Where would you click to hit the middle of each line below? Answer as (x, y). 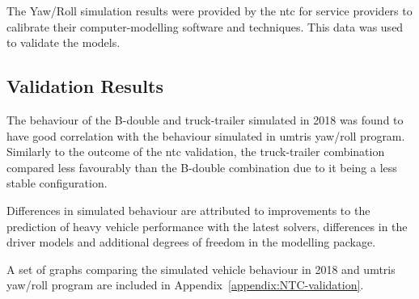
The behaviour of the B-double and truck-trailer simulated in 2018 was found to (205, 119)
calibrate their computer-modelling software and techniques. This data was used (205, 26)
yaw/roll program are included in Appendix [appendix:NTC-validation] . (185, 285)
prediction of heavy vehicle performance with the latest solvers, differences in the (207, 226)
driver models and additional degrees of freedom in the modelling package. (191, 242)
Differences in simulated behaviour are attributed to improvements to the (188, 210)
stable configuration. (57, 183)
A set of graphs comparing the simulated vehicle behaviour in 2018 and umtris (201, 269)
